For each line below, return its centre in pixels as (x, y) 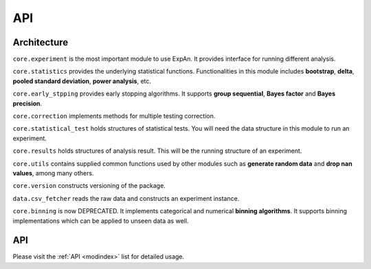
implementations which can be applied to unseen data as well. (101, 221)
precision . (27, 103)
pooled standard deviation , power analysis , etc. (82, 81)
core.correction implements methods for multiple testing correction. (114, 116)
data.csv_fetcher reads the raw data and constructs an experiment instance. (126, 198)
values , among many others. (53, 173)
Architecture (41, 42)
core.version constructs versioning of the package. (89, 186)
